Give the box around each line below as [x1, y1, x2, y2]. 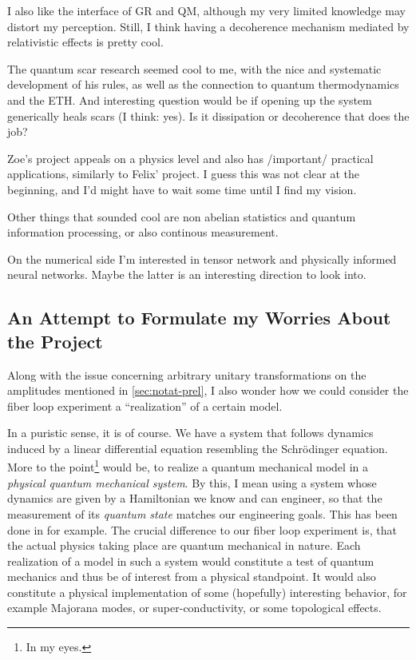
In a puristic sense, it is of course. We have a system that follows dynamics [7, 424, 374, 441]
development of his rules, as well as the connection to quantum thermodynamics [7, 76, 399, 93]
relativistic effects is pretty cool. [7, 34, 164, 50]
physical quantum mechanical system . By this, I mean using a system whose [7, 474, 377, 491]
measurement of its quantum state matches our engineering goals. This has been [7, 505, 398, 522]
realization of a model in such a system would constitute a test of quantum [7, 552, 374, 569]
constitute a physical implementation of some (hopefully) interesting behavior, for [7, 583, 407, 600]
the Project [7, 328, 103, 353]
